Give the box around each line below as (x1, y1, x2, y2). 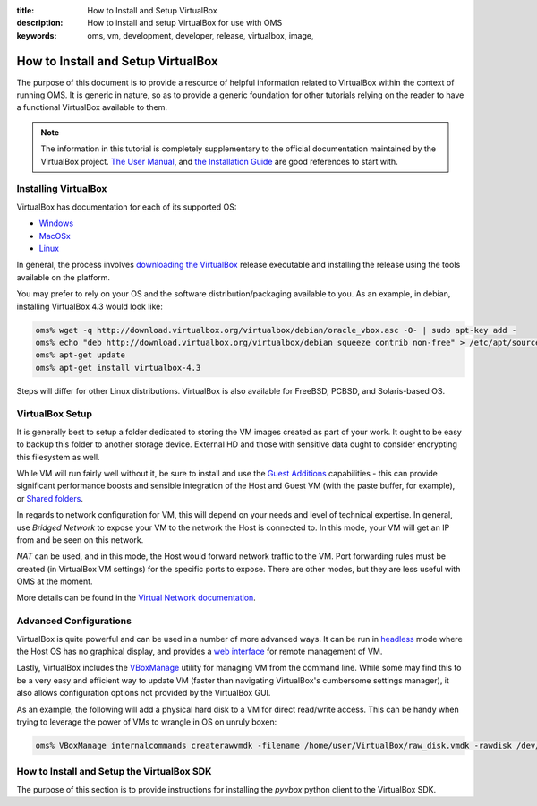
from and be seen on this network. (16, 534, 144, 545)
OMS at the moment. (16, 576, 93, 587)
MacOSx (38, 230, 71, 241)
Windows (38, 218, 74, 228)
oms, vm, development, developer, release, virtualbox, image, (87, 30, 314, 40)
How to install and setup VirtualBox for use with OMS (87, 18, 283, 29)
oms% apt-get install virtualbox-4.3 (35, 363, 201, 373)
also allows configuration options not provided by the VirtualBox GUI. (16, 688, 271, 699)
